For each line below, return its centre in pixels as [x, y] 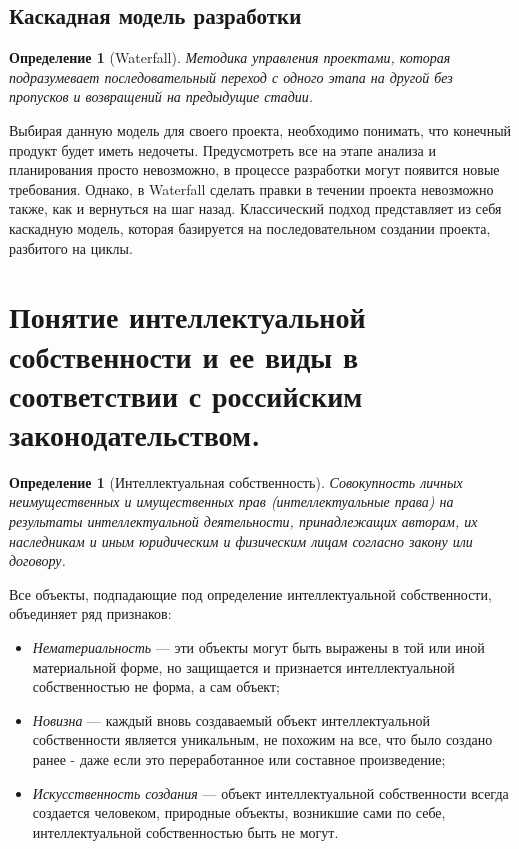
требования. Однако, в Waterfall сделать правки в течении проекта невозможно [251, 188]
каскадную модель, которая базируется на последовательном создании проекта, [250, 227]
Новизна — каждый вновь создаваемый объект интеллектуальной [231, 719]
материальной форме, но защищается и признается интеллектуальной [243, 666]
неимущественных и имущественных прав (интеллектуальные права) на [231, 501]
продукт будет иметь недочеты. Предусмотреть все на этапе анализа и [222, 149]
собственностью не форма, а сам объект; [156, 686]
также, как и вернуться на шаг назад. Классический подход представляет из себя [255, 208]
